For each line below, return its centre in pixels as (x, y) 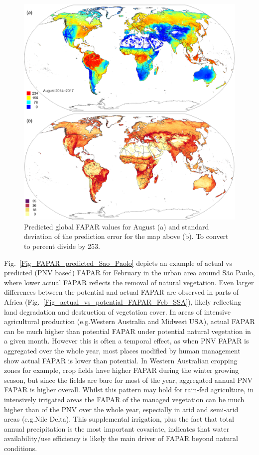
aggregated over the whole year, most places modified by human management (122, 351)
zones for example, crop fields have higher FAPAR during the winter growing (122, 370)
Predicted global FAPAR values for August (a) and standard (117, 226)
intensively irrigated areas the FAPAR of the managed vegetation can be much (124, 399)
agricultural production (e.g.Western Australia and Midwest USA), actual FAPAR (129, 321)
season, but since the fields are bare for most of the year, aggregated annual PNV (128, 380)
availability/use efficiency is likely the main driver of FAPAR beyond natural (121, 438)
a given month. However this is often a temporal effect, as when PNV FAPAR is (127, 341)
